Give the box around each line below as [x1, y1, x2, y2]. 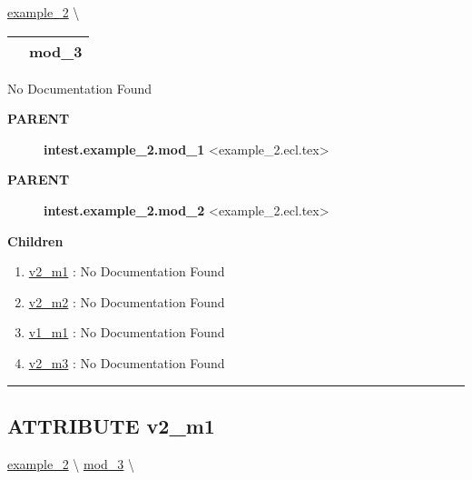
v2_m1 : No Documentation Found [28, 262, 225, 281]
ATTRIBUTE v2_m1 [7, 411, 215, 439]
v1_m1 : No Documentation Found [28, 323, 225, 342]
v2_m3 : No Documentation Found [28, 353, 225, 372]
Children [7, 231, 64, 250]
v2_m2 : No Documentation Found [28, 292, 225, 311]
